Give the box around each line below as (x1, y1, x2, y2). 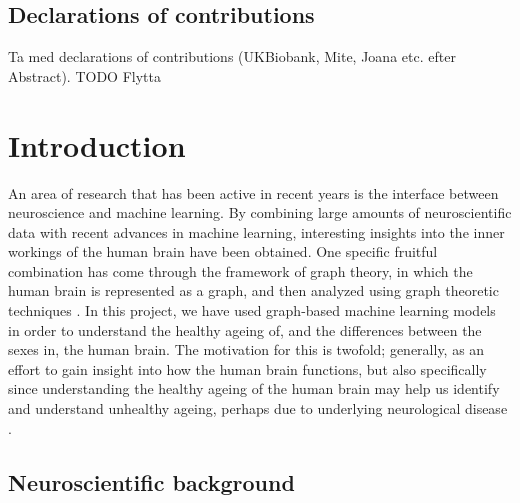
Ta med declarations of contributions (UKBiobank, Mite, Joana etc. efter (8, 46, 456, 67)
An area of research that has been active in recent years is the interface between (8, 182, 499, 203)
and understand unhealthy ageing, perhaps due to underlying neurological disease (8, 398, 508, 419)
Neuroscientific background (8, 466, 295, 497)
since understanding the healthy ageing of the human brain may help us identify (8, 378, 500, 399)
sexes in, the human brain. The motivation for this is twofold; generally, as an (8, 339, 485, 360)
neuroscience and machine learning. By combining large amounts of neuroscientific (8, 202, 512, 223)
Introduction (8, 124, 186, 165)
